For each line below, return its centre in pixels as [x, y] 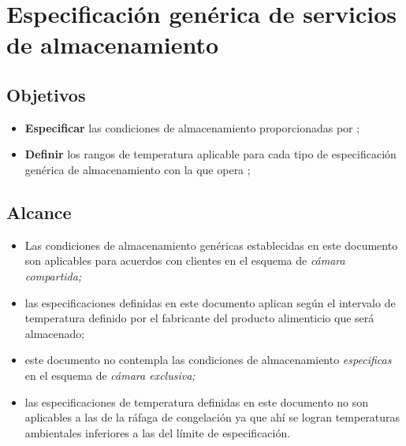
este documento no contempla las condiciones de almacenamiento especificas [208, 360]
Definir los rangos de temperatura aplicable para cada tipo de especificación [210, 154]
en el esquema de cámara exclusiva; [110, 375]
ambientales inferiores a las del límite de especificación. [158, 432]
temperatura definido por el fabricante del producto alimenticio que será [199, 318]
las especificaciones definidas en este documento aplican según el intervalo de [210, 302]
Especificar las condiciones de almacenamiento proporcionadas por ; [192, 127]
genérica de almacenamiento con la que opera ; [138, 169]
